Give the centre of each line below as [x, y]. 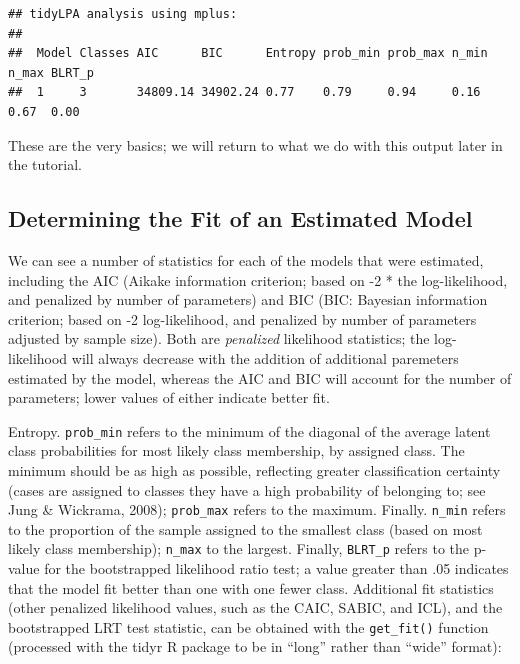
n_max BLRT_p [51, 72]
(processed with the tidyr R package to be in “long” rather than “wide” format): [255, 646]
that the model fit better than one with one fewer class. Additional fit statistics [251, 587]
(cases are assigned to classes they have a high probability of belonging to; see [247, 489]
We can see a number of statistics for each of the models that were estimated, [246, 259]
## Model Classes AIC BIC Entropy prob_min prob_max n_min [248, 53]
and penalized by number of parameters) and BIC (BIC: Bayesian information [248, 299]
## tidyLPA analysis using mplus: [123, 14]
